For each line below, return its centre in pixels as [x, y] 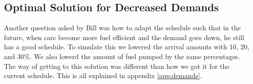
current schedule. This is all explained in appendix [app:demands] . [103, 75]
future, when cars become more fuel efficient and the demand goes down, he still [124, 37]
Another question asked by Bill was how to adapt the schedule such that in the [122, 28]
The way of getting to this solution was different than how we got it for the [117, 66]
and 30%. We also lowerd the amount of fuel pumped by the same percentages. [122, 56]
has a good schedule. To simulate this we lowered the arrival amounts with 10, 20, [127, 47]
